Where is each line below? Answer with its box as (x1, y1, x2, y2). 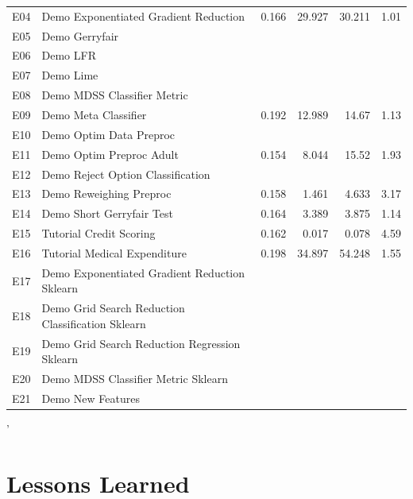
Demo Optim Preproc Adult (41, 145, 179, 162)
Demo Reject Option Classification (41, 165, 210, 182)
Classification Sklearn (41, 315, 146, 331)
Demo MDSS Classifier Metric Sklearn (41, 370, 228, 387)
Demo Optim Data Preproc (41, 126, 176, 142)
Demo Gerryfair (41, 27, 119, 44)
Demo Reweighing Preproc (41, 185, 172, 202)
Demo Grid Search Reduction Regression (41, 335, 241, 351)
